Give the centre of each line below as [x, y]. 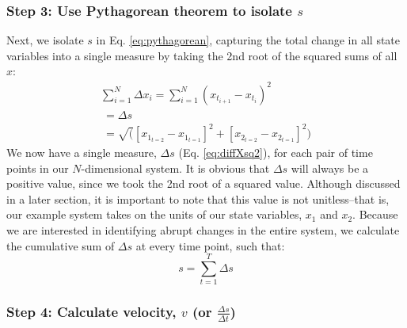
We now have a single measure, [82, 153]
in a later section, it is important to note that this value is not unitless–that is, [198, 198]
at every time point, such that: [210, 245]
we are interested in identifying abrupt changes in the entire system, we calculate [203, 230]
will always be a [330, 168]
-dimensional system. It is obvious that [175, 168]
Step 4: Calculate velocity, [91, 312]
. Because [375, 214]
